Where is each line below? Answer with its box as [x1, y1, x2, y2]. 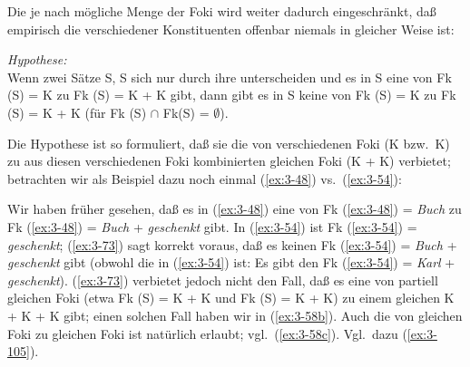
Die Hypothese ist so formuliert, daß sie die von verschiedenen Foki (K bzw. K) [7, 133, 450, 152]
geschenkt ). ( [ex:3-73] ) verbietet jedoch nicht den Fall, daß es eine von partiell [7, 270, 438, 289]
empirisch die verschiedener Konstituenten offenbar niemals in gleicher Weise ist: [7, 19, 455, 38]
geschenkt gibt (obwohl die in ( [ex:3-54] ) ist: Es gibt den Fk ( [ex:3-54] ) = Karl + [7, 253, 455, 272]
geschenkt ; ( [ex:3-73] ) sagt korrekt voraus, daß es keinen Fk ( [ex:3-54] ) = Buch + [7, 235, 457, 254]
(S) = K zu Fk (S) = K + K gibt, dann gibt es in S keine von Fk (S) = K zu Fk [7, 85, 456, 104]
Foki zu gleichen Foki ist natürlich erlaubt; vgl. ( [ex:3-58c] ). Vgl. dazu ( [7, 324, 407, 343]
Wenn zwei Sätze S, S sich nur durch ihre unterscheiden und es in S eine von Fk [7, 67, 452, 86]
